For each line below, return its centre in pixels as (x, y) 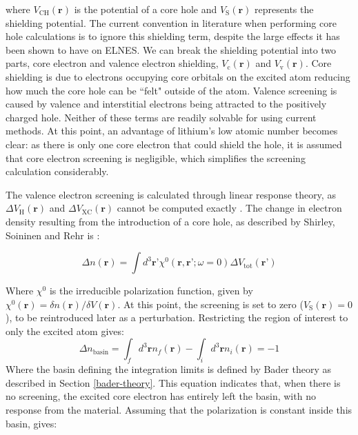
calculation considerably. (57, 171)
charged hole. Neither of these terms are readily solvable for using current (161, 117)
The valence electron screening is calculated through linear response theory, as (171, 194)
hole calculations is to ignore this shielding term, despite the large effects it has (173, 36)
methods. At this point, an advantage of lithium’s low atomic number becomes (172, 131)
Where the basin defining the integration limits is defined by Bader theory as (169, 369)
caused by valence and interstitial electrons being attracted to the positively (166, 104)
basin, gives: (31, 423)
